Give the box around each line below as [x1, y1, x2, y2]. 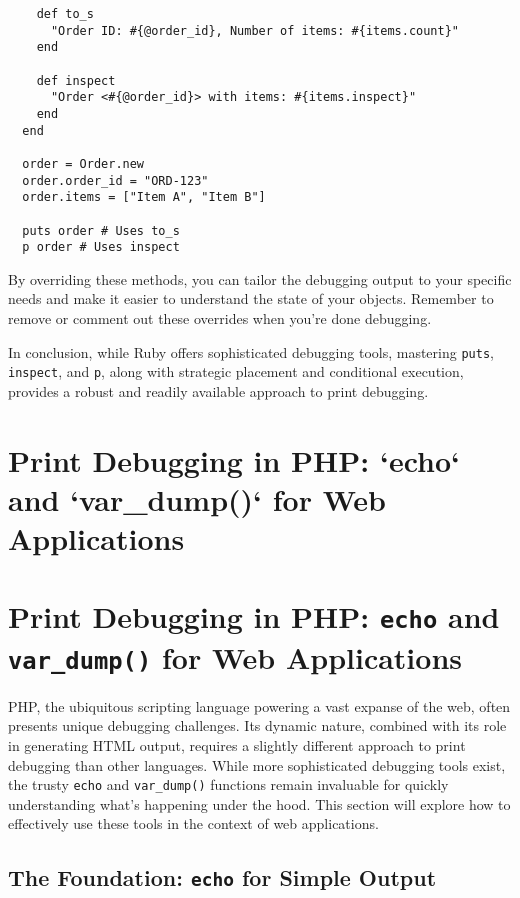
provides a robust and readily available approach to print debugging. [8, 380, 429, 401]
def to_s [36, 7, 94, 21]
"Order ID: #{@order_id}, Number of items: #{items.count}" [50, 23, 460, 38]
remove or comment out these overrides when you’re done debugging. [8, 308, 432, 329]
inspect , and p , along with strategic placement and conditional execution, [8, 361, 464, 382]
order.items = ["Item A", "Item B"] [22, 190, 266, 205]
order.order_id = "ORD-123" [22, 173, 209, 188]
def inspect [36, 73, 116, 88]
